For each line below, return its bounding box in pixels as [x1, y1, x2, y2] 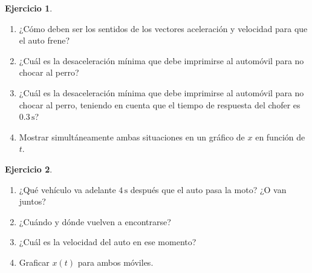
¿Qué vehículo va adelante [19, 183, 116, 196]
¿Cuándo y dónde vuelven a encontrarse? [19, 215, 171, 228]
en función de [255, 130, 305, 143]
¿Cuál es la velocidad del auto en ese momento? [19, 235, 197, 248]
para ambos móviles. [77, 255, 154, 268]
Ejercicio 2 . [5, 162, 53, 175]
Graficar [19, 255, 50, 268]
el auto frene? [19, 34, 70, 47]
